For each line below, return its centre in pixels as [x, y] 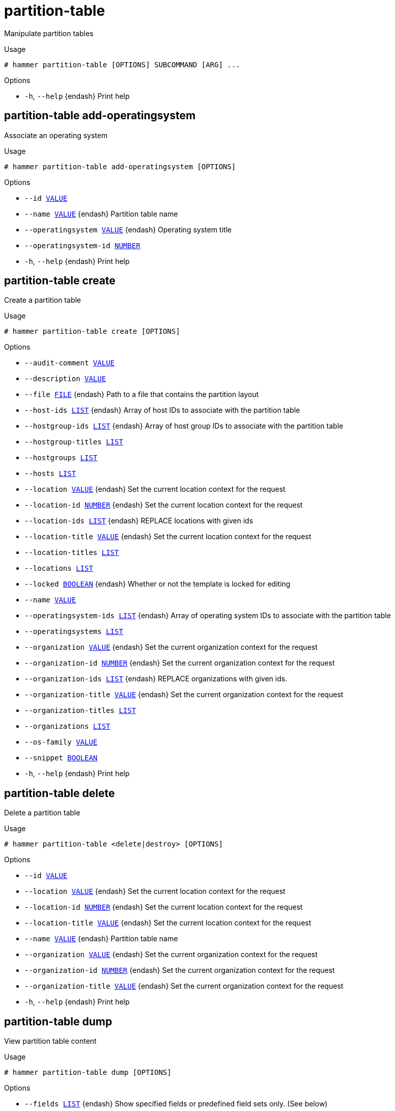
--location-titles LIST [72, 553]
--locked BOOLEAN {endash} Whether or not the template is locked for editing [158, 584]
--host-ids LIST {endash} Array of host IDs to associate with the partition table [162, 410]
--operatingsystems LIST [74, 632]
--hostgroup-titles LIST [74, 442]
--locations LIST [59, 568]
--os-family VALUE [61, 742]
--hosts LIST [50, 474]
